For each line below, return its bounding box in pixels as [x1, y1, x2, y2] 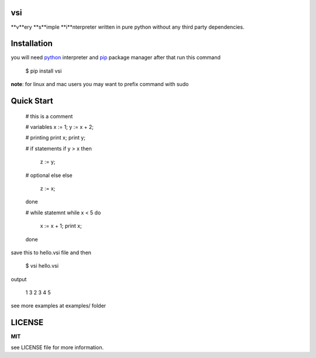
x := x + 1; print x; [40, 223, 82, 230]
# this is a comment [25, 112, 73, 120]
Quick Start [11, 96, 53, 106]
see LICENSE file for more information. [11, 343, 104, 351]
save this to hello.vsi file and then [11, 249, 92, 256]
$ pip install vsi [25, 67, 62, 74]
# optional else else [25, 172, 73, 179]
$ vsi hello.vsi [25, 262, 59, 270]
